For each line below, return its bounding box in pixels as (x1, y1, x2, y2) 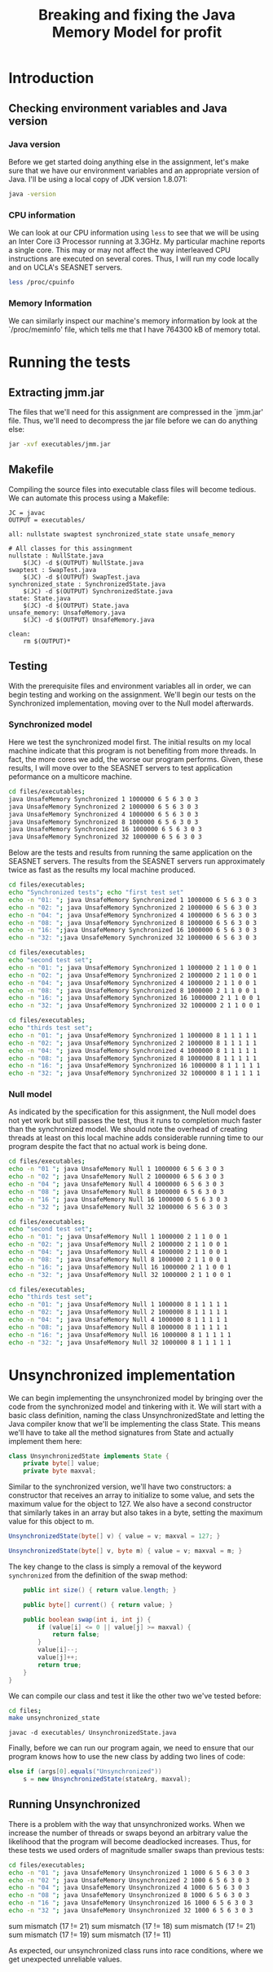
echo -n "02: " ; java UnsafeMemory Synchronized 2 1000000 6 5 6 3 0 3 (8, 903, 257, 912)
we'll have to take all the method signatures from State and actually (8, 1428, 234, 1437)
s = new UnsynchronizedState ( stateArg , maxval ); (23, 1775, 192, 1784)
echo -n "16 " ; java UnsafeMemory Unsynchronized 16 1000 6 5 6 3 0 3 (8, 1899, 253, 1908)
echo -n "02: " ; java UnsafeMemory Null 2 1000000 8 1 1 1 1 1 (8, 1308, 228, 1317)
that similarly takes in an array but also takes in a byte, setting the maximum (8, 1508, 263, 1517)
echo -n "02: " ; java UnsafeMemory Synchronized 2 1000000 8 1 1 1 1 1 (8, 1039, 257, 1047)
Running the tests (8, 353, 131, 372)
